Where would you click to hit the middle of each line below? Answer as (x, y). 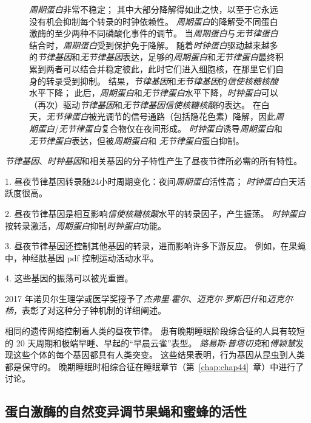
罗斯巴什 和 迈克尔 (259, 298)
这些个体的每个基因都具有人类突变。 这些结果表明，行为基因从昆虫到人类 (159, 355)
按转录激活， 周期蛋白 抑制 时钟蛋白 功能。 (85, 225)
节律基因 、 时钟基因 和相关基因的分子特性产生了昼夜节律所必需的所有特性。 (153, 161)
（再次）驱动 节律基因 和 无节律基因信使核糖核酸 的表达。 (139, 104)
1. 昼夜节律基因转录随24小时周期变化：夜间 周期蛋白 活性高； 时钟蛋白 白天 (151, 181)
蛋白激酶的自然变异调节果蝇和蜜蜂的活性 (126, 411)
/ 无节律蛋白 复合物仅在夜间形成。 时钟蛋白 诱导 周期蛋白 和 (169, 128)
